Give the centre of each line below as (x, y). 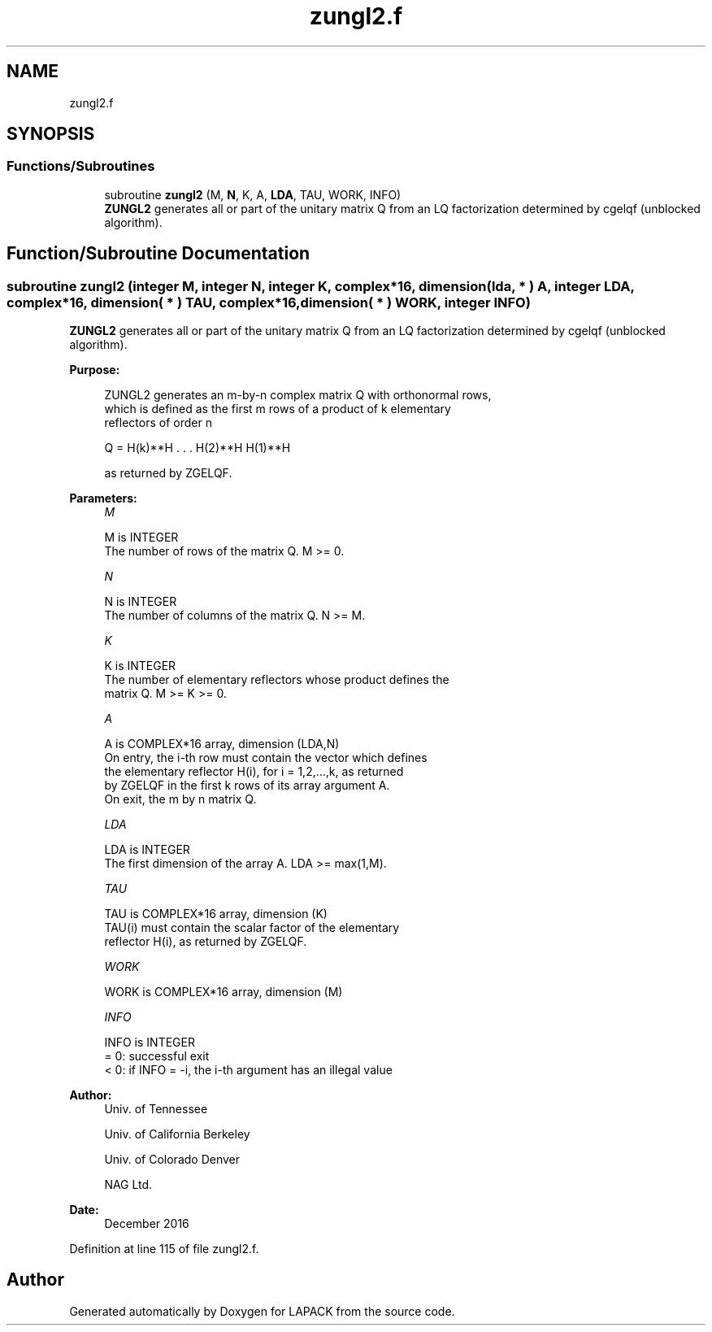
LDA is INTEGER (147, 850)
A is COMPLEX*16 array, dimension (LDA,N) (222, 744)
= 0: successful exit (157, 1056)
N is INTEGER (141, 602)
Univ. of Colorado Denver (172, 1160)
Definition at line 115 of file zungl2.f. (164, 1249)
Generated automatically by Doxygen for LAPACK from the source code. (262, 1311)
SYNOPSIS (51, 134)
